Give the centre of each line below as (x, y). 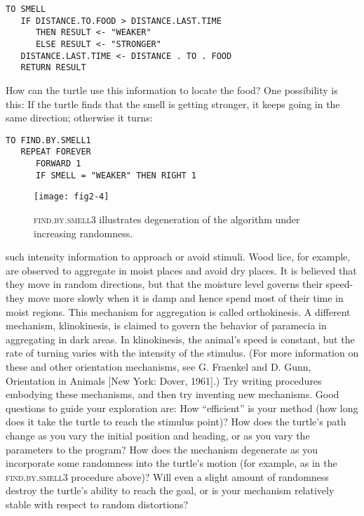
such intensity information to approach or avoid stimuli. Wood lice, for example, (178, 257)
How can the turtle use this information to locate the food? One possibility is (172, 90)
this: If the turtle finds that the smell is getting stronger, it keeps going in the (173, 104)
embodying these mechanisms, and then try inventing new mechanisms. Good (173, 394)
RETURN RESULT (53, 68)
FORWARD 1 (58, 164)
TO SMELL (26, 9)
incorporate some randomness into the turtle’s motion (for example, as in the (171, 463)
